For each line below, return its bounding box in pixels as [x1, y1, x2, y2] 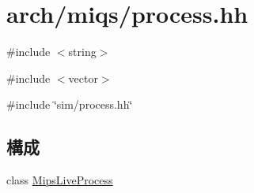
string [68, 43, 97, 60]
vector [68, 69, 98, 86]
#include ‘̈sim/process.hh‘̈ [6, 96, 133, 113]
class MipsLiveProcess [6, 172, 113, 188]
